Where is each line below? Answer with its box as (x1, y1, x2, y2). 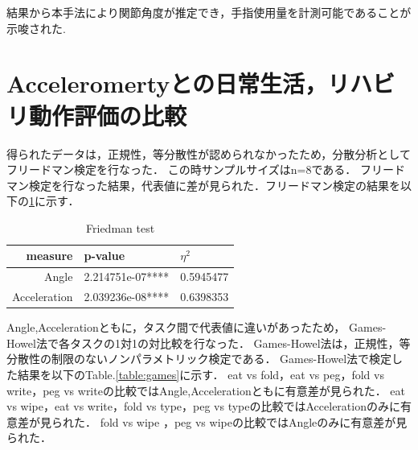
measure (26, 247, 73, 264)
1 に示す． (29, 192, 80, 209)
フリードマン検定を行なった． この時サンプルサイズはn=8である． (6, 161, 357, 178)
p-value (84, 247, 125, 264)
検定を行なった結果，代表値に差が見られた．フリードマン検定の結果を (28, 176, 400, 193)
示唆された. (6, 19, 66, 36)
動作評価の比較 (29, 98, 187, 131)
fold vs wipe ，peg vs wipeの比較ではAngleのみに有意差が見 (100, 413, 408, 430)
